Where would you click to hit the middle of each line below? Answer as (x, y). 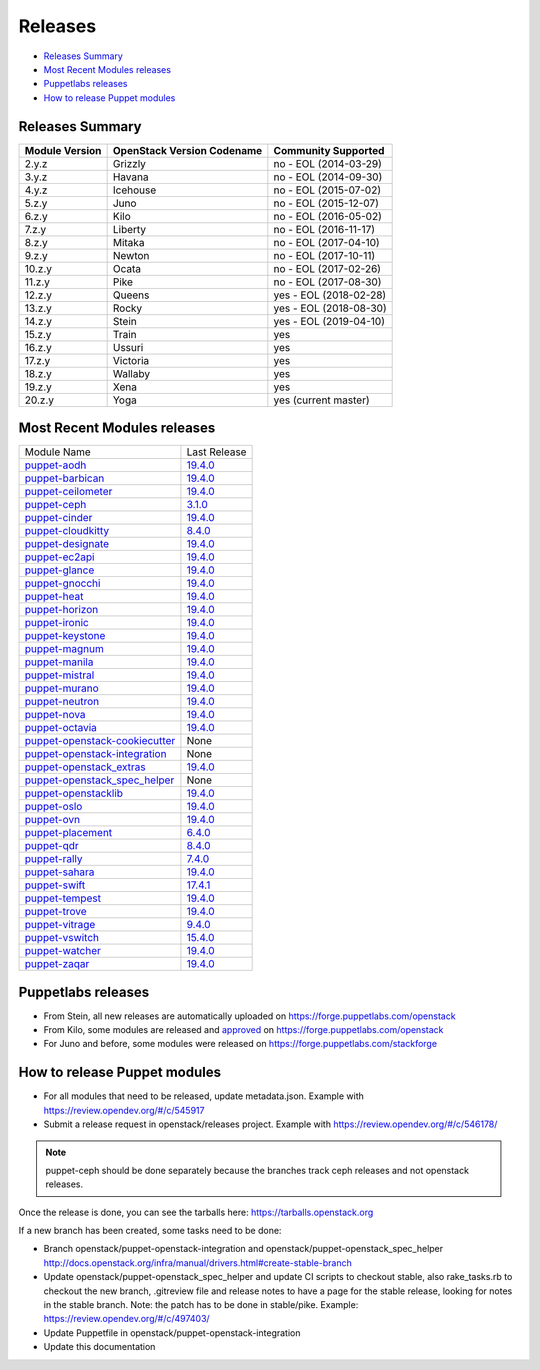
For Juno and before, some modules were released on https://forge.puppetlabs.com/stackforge (240, 1044)
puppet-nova (55, 715)
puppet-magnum (64, 649)
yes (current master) (321, 400)
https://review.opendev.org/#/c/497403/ (126, 1319)
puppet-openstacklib (74, 793)
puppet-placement (68, 833)
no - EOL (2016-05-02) (327, 216)
